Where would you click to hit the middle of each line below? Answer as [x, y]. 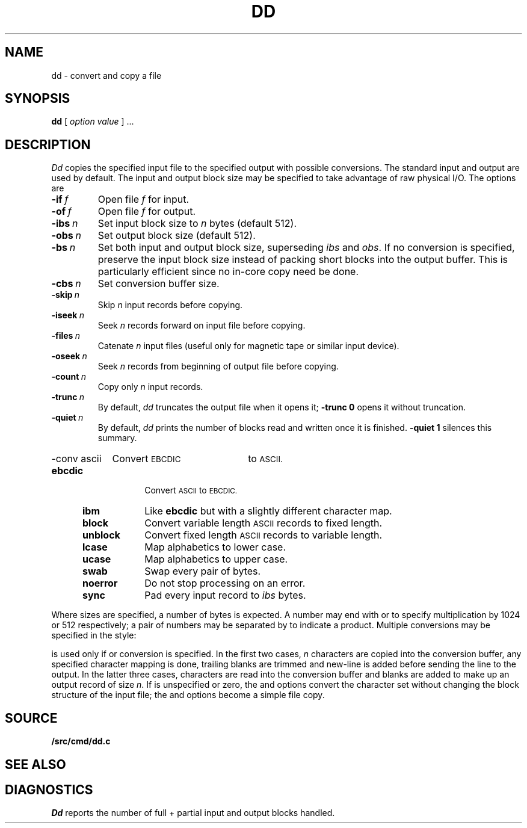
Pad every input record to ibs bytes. [225, 595]
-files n [66, 336]
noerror [100, 583]
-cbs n [66, 284]
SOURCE [31, 718]
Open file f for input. [143, 199]
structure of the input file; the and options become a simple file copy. [188, 695]
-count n [69, 377]
